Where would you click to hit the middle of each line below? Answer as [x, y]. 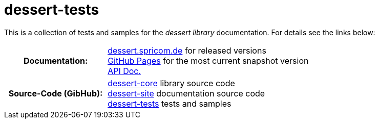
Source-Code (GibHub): [56, 93]
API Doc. [124, 71]
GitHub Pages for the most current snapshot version [208, 60]
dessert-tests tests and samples [170, 103]
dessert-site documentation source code [186, 93]
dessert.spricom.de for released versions [187, 50]
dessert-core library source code [171, 83]
